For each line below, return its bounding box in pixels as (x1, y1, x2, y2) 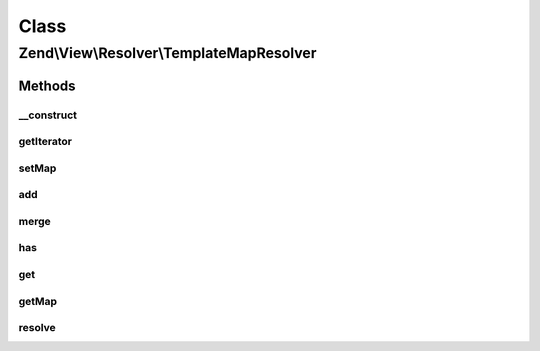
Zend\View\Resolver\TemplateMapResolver (18, 44, 317, 62)
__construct (18, 108, 78, 122)
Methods (18, 77, 76, 94)
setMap (18, 161, 57, 175)
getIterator (18, 135, 72, 149)
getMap (18, 294, 58, 308)
